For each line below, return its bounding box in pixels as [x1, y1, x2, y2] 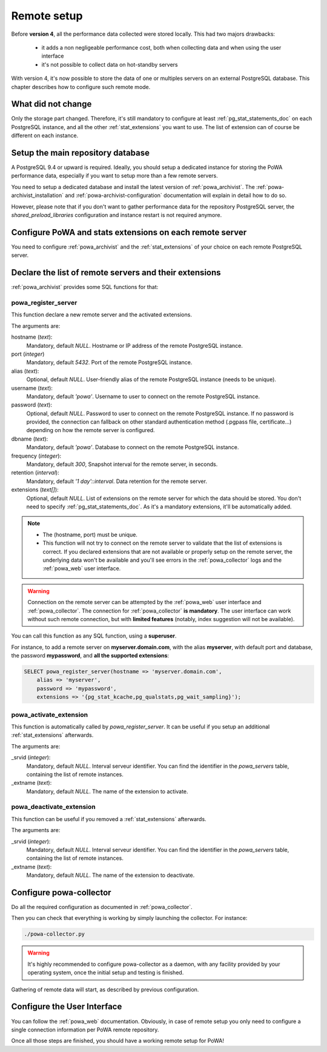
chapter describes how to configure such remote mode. [11, 83, 151, 90]
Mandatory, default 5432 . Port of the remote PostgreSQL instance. [26, 359, 193, 366]
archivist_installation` [11, 191, 64, 199]
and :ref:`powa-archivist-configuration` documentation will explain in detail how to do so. [64, 191, 287, 199]
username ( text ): [11, 384, 53, 391]
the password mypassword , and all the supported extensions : [11, 652, 170, 659]
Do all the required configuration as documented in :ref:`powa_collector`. [11, 904, 193, 911]
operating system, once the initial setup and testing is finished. [27, 969, 184, 976]
